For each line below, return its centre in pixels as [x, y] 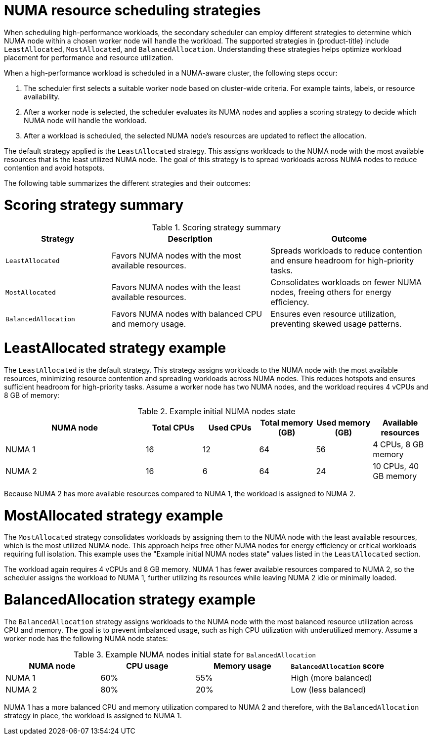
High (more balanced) [331, 677]
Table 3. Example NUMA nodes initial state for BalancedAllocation [195, 654]
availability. [42, 96]
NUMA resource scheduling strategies [132, 10]
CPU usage [147, 666]
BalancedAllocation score [338, 666]
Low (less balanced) [328, 689]
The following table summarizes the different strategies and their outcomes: [127, 183]
